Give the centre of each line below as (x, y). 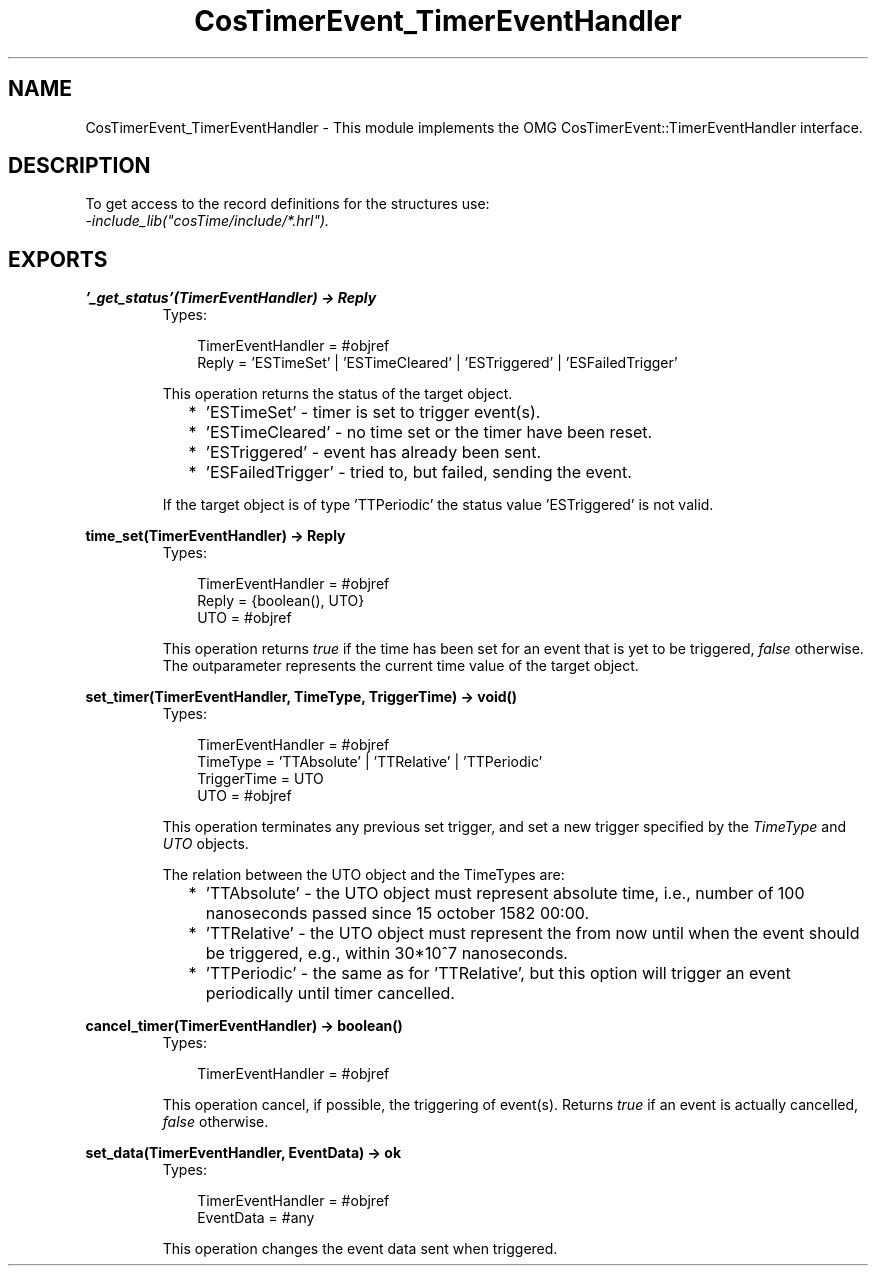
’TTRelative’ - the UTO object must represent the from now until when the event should (532, 933)
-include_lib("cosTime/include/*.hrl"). (207, 221)
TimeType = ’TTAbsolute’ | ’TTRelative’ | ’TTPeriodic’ (370, 762)
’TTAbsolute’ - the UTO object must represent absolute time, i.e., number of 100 (505, 893)
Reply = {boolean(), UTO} (281, 601)
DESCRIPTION (79, 166)
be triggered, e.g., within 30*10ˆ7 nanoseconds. (386, 953)
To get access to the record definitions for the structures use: (287, 204)
